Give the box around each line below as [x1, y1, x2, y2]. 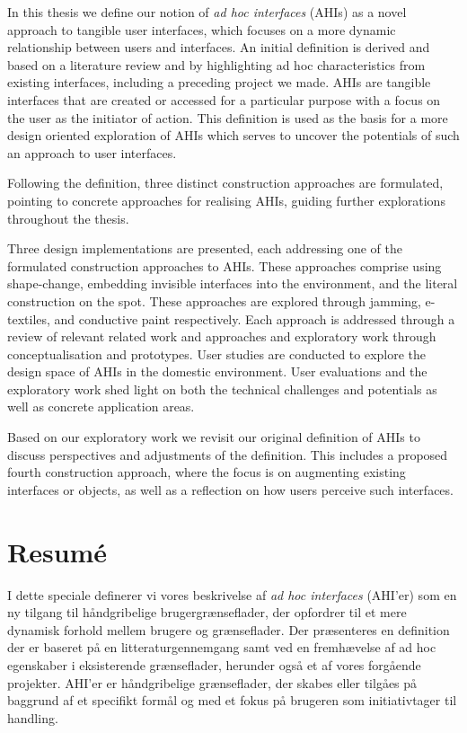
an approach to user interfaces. [7, 143, 177, 162]
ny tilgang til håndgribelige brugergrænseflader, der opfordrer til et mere [7, 603, 407, 622]
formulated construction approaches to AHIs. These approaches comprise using [7, 256, 442, 275]
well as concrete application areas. [7, 397, 195, 416]
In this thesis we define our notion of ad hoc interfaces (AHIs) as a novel [7, 3, 407, 21]
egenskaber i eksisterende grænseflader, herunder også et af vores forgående [7, 655, 421, 674]
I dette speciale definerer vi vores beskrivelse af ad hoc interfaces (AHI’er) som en [7, 585, 457, 604]
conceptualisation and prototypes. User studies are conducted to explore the [7, 344, 427, 363]
